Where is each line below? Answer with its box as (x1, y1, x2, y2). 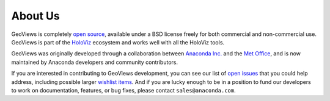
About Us (11, 9, 61, 23)
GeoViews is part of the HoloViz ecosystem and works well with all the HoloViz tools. (11, 38, 225, 46)
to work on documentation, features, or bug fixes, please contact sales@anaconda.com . (11, 86, 236, 94)
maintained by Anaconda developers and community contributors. (11, 58, 178, 66)
